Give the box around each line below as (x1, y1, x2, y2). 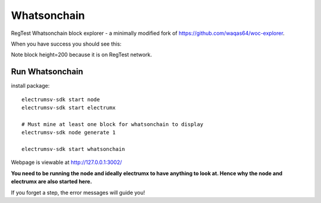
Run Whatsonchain (11, 67, 83, 77)
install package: (11, 82, 50, 89)
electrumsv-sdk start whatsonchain (21, 146, 125, 152)
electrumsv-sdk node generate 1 (21, 129, 116, 136)
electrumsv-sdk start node (21, 96, 100, 103)
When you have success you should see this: (11, 40, 122, 47)
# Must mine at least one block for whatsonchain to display (21, 121, 203, 127)
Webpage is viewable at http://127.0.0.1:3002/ (11, 159, 122, 166)
